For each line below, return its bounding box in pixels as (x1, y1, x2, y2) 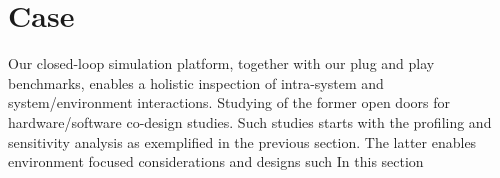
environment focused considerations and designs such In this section (8, 151, 424, 172)
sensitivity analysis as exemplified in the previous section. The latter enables (8, 131, 477, 152)
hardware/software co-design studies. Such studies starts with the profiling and (8, 111, 492, 132)
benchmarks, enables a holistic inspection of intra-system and (8, 72, 384, 93)
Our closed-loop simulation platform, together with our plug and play (8, 53, 435, 74)
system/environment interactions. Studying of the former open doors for (8, 92, 450, 113)
